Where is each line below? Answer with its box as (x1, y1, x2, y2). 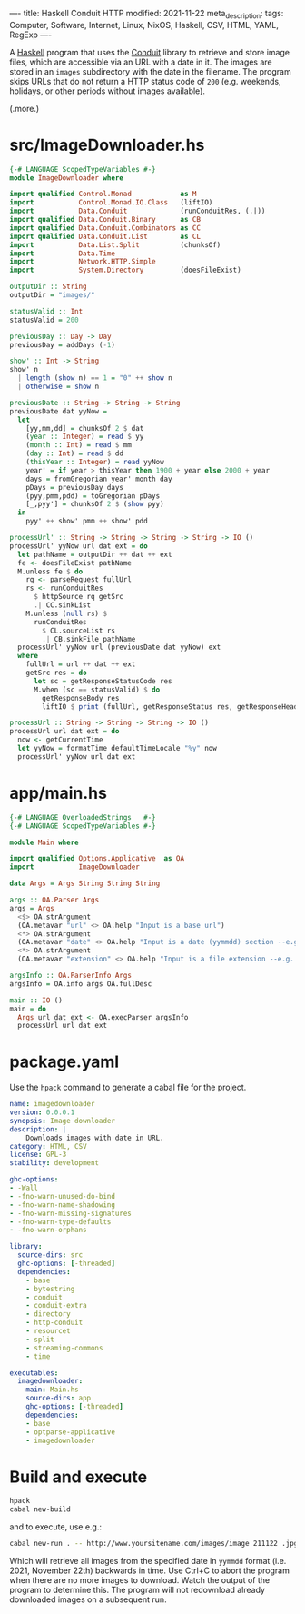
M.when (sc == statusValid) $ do (33, 685, 161, 694)
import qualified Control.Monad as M (9, 190, 197, 199)
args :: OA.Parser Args (9, 895, 100, 905)
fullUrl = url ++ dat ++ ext (25, 660, 136, 669)
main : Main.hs (25, 1385, 79, 1394)
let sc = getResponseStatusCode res (33, 676, 172, 685)
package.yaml (9, 1051, 120, 1072)
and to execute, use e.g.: (9, 1521, 103, 1532)
